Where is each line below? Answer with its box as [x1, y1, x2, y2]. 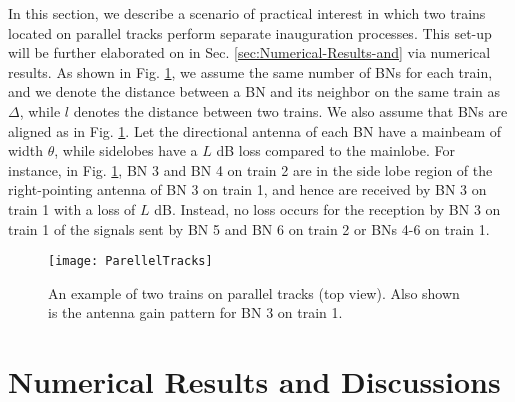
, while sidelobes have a [54, 140, 198, 161]
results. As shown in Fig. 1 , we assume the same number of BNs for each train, [8, 61, 493, 82]
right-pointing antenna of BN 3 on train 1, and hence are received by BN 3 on [8, 179, 487, 200]
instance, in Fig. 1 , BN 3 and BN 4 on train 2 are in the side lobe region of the [8, 159, 493, 180]
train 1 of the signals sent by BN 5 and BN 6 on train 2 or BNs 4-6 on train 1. [8, 218, 490, 239]
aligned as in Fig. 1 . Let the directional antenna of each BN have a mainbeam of [8, 120, 502, 141]
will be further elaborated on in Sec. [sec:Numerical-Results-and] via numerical [8, 42, 491, 63]
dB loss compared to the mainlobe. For [216, 140, 456, 161]
